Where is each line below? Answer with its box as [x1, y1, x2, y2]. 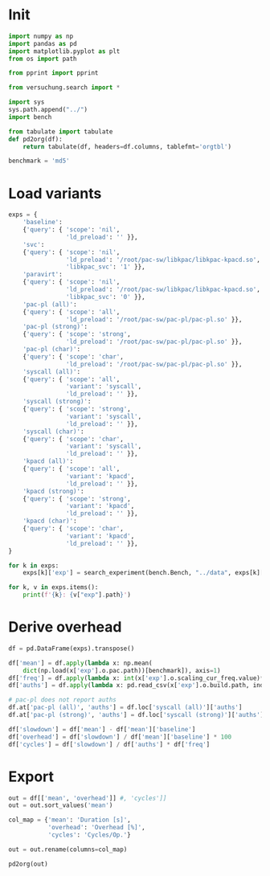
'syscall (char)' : [22, 428, 84, 436]
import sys [8, 98, 45, 106]
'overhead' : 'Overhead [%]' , [47, 824, 146, 832]
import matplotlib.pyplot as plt [8, 47, 121, 55]
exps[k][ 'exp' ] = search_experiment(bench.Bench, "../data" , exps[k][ [22, 569, 264, 577]
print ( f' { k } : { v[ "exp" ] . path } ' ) [22, 591, 131, 600]
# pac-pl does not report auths [8, 696, 117, 704]
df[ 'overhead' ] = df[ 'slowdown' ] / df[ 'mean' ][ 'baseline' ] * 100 [8, 733, 231, 741]
